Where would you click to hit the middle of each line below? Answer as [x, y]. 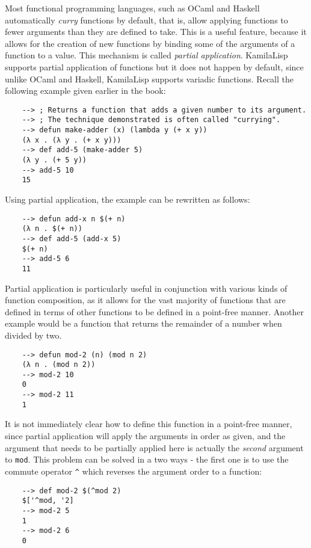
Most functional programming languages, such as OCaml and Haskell [132, 8]
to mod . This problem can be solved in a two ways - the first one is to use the [147, 459]
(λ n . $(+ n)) [52, 229]
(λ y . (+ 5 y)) [54, 160]
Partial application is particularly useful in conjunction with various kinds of [146, 288]
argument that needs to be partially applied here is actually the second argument [154, 447]
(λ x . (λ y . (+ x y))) [72, 140]
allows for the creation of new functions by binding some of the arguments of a [150, 43]
